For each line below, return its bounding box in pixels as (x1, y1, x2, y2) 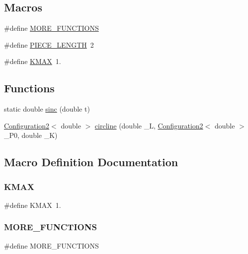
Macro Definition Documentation (4, 154, 178, 170)
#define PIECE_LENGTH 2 (4, 39, 94, 50)
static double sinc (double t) (4, 104, 90, 114)
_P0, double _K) (4, 130, 58, 140)
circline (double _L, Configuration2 (94, 120, 203, 130)
